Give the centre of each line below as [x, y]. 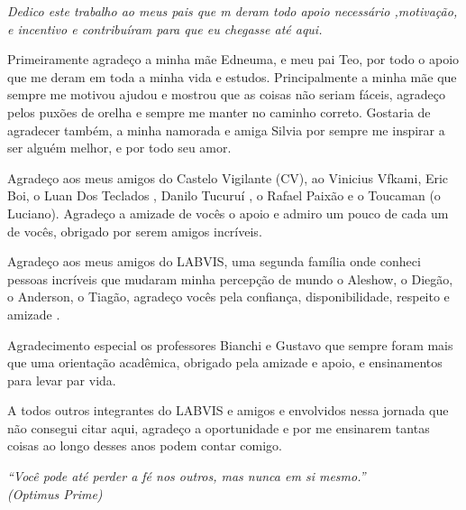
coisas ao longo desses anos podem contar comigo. [145, 445]
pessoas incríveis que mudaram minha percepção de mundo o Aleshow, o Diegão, [230, 278]
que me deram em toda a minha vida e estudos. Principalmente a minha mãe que [232, 76]
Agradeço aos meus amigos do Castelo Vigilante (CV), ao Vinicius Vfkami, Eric [228, 177]
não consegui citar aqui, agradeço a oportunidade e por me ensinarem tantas [219, 427]
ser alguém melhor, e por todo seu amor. [119, 148]
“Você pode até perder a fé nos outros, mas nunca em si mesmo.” [187, 476]
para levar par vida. [62, 380]
